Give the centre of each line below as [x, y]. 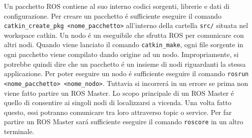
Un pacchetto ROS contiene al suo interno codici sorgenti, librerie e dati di [117, 6]
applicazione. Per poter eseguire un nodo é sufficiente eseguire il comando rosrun [126, 73]
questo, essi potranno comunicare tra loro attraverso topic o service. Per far [118, 112]
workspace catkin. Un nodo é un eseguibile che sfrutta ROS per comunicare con [124, 35]
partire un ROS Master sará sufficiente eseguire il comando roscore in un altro [124, 122]
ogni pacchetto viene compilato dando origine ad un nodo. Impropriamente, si [121, 54]
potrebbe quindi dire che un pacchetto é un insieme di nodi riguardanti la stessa [125, 64]
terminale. [19, 131]
